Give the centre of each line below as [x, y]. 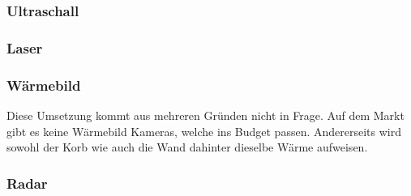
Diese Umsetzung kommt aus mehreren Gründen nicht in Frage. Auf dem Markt [205, 115]
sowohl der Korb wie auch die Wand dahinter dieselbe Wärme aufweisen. [187, 147]
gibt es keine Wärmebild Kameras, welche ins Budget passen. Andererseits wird [204, 131]
